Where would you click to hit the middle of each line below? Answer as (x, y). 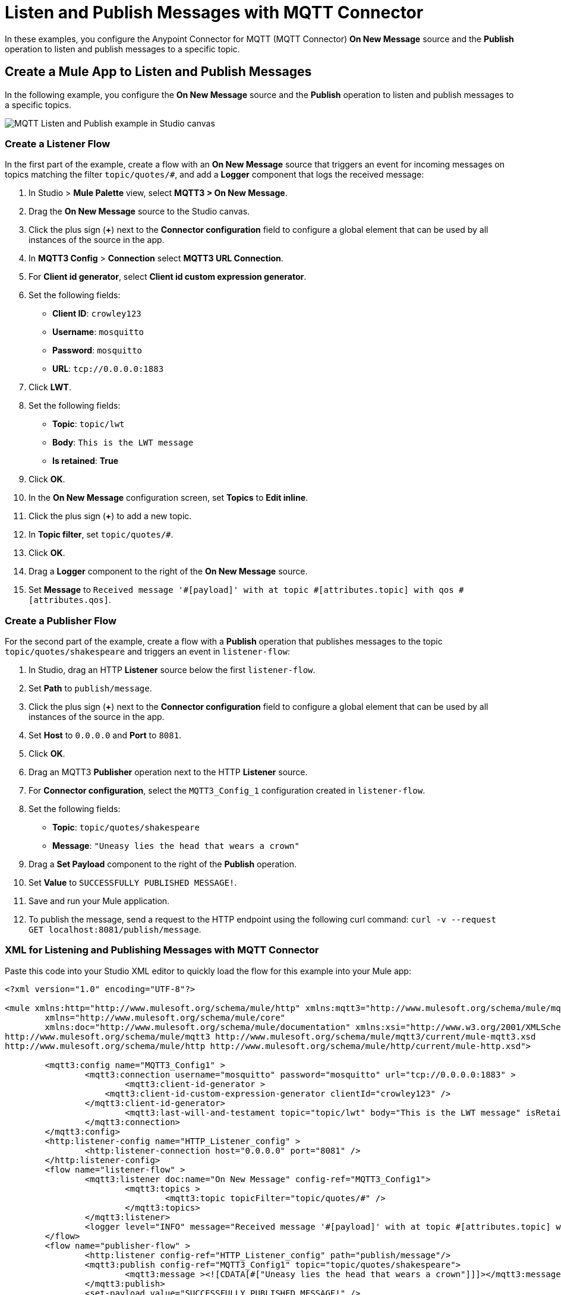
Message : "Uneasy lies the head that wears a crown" (176, 846)
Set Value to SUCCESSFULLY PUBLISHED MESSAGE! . (133, 883)
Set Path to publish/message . (90, 688)
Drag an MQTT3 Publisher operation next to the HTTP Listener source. (168, 772)
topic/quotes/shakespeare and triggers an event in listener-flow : (147, 652)
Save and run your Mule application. (99, 901)
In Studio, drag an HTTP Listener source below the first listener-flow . (172, 670)
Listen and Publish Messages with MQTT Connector (214, 12)
